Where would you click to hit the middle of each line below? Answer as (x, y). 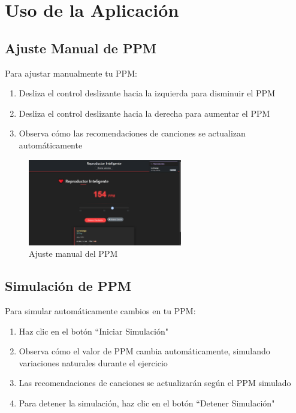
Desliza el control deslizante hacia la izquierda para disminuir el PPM (147, 93)
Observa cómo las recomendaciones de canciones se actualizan (132, 133)
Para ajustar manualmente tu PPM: (71, 73)
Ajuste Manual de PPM (81, 48)
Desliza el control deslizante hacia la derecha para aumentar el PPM (144, 113)
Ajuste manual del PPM (73, 253)
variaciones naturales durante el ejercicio (93, 362)
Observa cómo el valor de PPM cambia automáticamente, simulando (144, 351)
